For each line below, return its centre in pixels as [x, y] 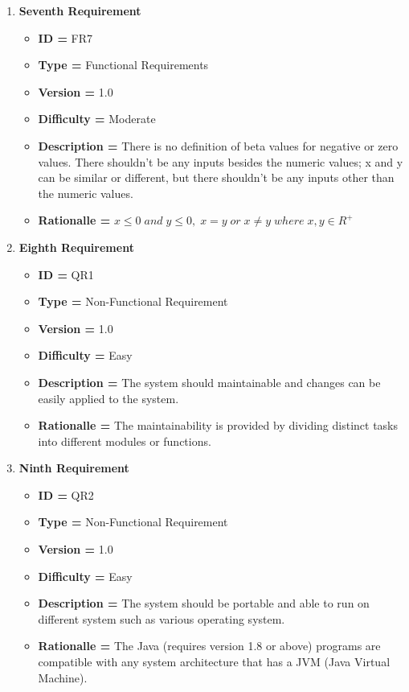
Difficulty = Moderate [97, 119]
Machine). [63, 677]
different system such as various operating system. [162, 618]
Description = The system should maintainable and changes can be [209, 382]
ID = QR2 [66, 494]
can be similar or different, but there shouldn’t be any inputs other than [216, 177]
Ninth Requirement [74, 468]
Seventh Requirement [80, 10]
